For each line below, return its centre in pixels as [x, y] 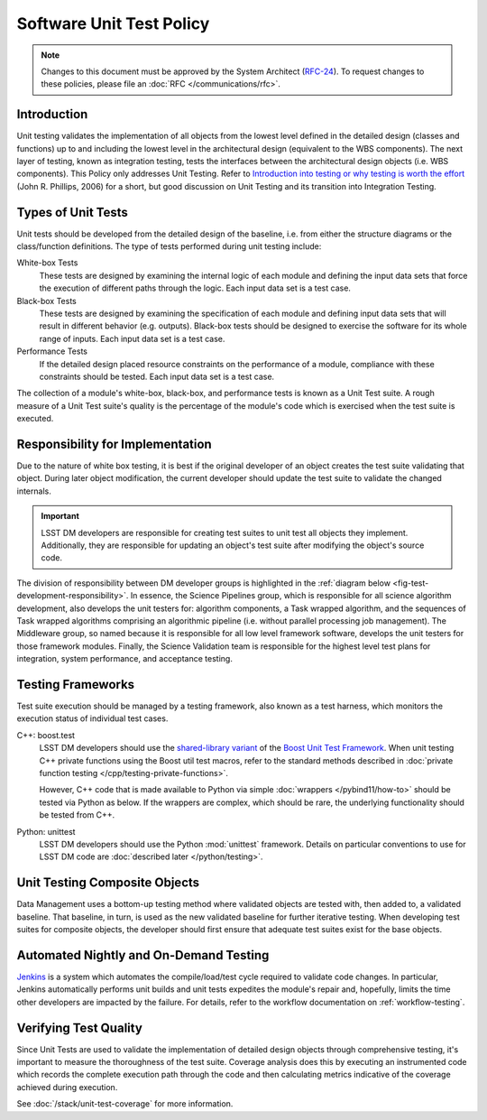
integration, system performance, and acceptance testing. [125, 659]
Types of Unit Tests [72, 212]
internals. [34, 491]
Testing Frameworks [76, 685]
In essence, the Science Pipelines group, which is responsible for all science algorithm [291, 596]
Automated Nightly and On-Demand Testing [143, 955]
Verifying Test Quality [80, 1027]
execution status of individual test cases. [92, 718]
